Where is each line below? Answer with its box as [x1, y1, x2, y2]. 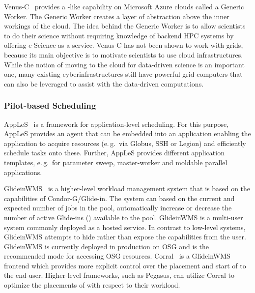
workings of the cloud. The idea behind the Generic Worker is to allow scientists [4, 21, 246, 31]
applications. [4, 167, 42, 177]
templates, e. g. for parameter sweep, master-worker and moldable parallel [4, 157, 227, 167]
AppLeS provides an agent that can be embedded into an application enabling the [4, 128, 251, 139]
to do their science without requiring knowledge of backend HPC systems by [4, 30, 234, 40]
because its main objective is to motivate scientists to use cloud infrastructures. [4, 49, 243, 59]
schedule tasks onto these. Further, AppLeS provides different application [4, 147, 225, 158]
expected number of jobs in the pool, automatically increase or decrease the [4, 203, 232, 213]
